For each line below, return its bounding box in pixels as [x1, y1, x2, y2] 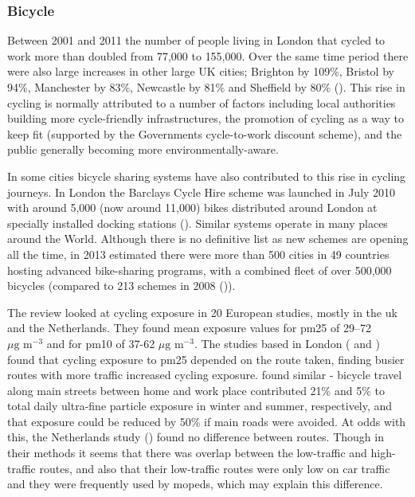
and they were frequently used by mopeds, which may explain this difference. [7, 475, 383, 492]
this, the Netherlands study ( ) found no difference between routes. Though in [7, 429, 384, 445]
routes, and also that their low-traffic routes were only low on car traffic [39, 460, 390, 476]
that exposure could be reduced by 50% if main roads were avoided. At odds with [7, 413, 406, 429]
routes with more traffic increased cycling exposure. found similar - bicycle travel [7, 366, 402, 383]
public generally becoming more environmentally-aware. [7, 141, 279, 158]
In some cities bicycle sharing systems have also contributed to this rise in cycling [7, 167, 406, 184]
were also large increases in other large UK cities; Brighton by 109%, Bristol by [7, 63, 394, 80]
